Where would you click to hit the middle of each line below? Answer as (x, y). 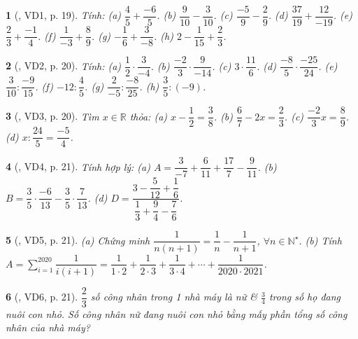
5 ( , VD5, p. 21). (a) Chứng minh (78, 240)
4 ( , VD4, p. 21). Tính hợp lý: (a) (78, 166)
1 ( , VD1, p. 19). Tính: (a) (64, 15)
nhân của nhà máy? (48, 327)
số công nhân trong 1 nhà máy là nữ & (174, 297)
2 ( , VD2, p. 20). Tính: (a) (64, 65)
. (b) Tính (320, 240)
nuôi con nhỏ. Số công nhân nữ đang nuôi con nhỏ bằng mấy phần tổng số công (177, 313)
